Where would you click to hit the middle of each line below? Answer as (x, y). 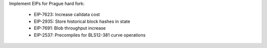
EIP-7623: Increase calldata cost (67, 15)
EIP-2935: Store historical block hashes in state (82, 21)
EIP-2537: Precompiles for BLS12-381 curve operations (90, 35)
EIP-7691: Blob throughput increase (70, 28)
